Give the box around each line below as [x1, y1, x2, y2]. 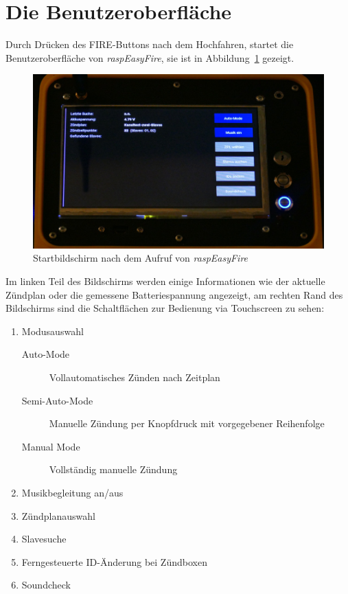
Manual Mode [21, 439, 80, 453]
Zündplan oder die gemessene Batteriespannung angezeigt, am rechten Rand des [5, 287, 343, 301]
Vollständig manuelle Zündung [49, 462, 178, 477]
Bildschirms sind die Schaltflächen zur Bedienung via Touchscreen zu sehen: [5, 301, 325, 315]
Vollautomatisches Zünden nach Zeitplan [49, 369, 220, 384]
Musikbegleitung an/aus [21, 485, 124, 499]
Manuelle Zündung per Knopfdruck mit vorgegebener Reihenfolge [49, 416, 325, 431]
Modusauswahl [21, 323, 84, 338]
